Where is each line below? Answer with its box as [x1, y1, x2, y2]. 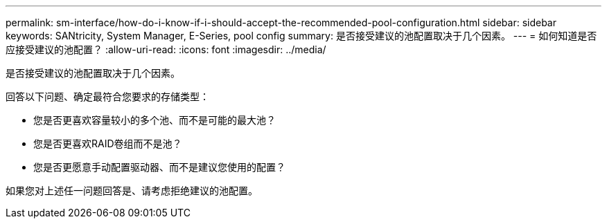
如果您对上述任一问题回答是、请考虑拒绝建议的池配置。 [6, 185, 258, 196]
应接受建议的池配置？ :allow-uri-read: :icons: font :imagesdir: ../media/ [6, 44, 326, 55]
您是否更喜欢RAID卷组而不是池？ [33, 138, 182, 149]
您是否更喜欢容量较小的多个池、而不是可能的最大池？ [33, 114, 276, 126]
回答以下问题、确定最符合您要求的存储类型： [6, 91, 209, 102]
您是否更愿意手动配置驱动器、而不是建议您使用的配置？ [33, 161, 285, 173]
